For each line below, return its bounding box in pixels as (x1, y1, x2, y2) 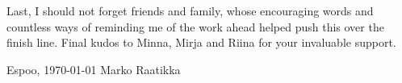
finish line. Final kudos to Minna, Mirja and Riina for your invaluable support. (6, 34, 396, 51)
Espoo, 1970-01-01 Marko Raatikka (6, 60, 181, 77)
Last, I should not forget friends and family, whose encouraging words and (6, 2, 374, 19)
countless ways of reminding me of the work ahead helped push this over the (6, 18, 384, 35)
